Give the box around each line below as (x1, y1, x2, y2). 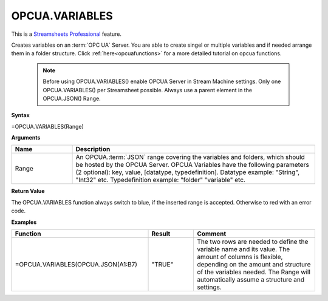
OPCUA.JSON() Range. (43, 95, 101, 102)
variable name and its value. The (197, 245, 290, 254)
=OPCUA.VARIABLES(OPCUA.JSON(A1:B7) (15, 260, 138, 269)
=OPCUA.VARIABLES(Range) (11, 123, 84, 130)
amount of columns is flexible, (197, 252, 283, 261)
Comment (197, 229, 227, 238)
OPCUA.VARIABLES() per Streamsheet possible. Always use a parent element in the (43, 86, 252, 93)
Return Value (11, 188, 45, 195)
